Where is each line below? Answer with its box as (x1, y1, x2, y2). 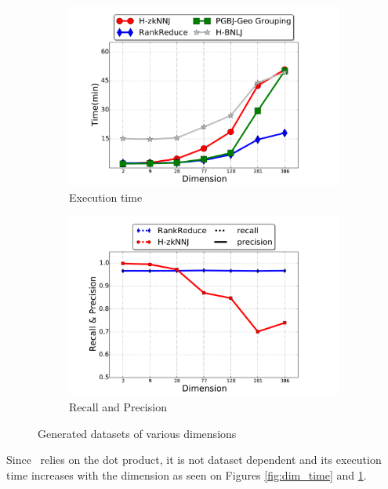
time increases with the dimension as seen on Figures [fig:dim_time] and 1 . (6, 466, 367, 483)
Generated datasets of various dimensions (38, 425, 237, 441)
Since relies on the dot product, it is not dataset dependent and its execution (6, 451, 382, 468)
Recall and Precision (69, 399, 167, 414)
